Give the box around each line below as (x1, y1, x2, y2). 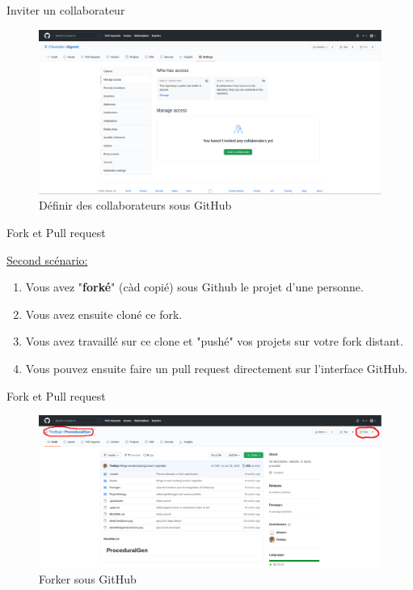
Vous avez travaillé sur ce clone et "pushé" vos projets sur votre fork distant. (25, 333, 403, 350)
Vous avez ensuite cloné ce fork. (25, 305, 183, 322)
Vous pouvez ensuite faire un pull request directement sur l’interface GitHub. (25, 360, 408, 377)
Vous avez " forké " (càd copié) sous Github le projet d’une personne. (25, 278, 364, 295)
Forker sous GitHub (39, 571, 137, 588)
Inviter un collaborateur (6, 2, 125, 18)
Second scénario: (6, 251, 88, 268)
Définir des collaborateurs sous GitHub (39, 197, 232, 214)
